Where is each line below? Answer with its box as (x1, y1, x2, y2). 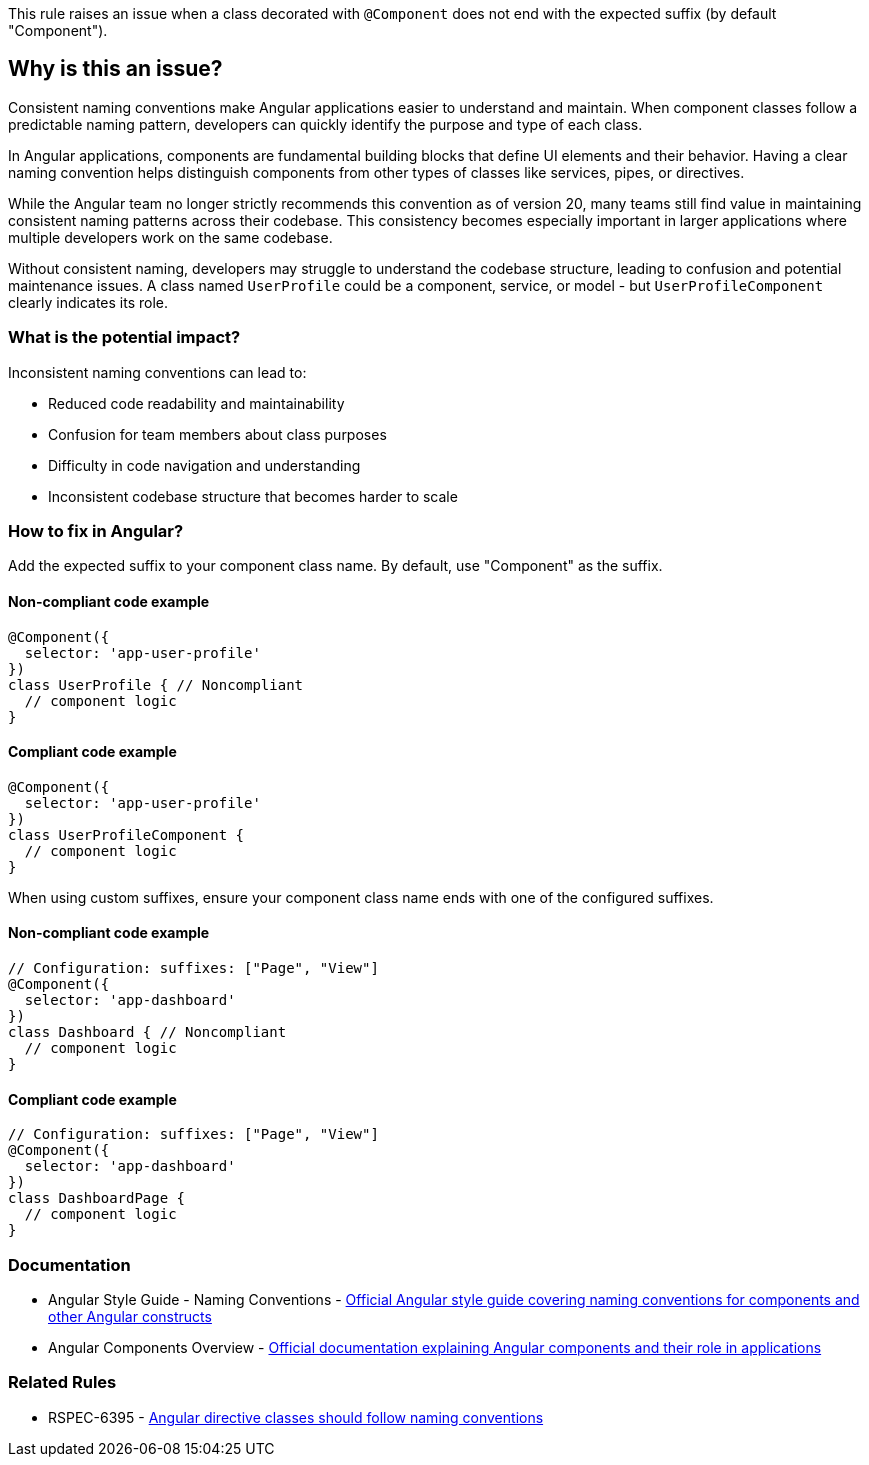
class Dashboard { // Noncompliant (8, 1024, 287, 1040)
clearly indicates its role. (8, 293, 169, 311)
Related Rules (8, 1372, 117, 1393)
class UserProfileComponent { (8, 826, 245, 843)
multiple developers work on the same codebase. (8, 228, 333, 246)
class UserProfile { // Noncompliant (8, 676, 304, 693)
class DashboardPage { (8, 1190, 186, 1207)
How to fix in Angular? (8, 520, 184, 541)
